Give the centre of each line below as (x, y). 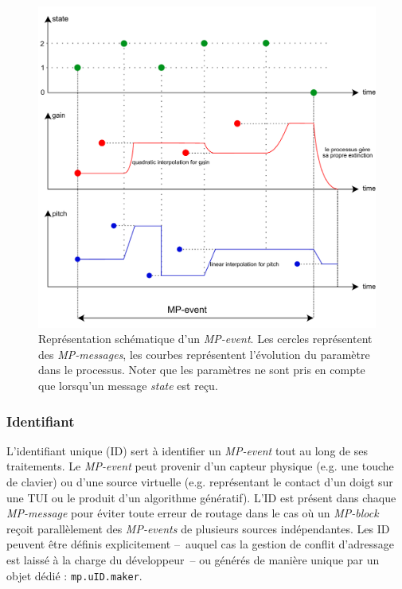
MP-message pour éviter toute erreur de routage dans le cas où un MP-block (193, 513)
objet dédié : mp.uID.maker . (74, 575)
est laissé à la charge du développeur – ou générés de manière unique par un (193, 560)
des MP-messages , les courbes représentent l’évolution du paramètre (204, 354)
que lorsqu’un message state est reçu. (128, 386)
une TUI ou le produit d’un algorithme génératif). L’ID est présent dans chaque (201, 497)
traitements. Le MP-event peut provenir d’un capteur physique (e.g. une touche (200, 466)
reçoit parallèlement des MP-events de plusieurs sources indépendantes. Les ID (198, 528)
